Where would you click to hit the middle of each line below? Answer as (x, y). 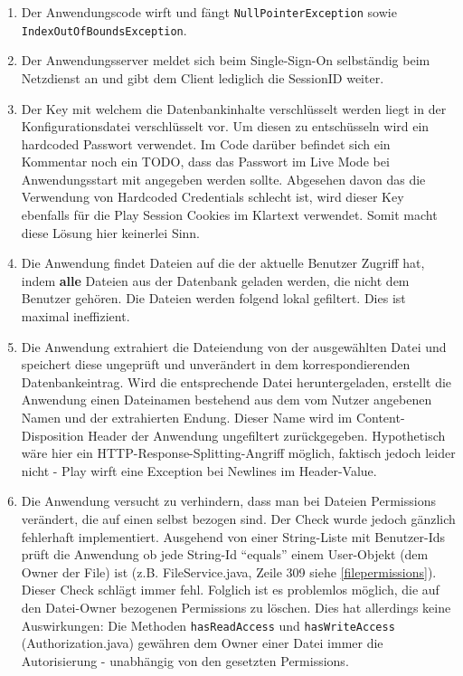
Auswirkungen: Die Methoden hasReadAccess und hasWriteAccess (208, 625)
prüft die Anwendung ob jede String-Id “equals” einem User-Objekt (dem (225, 554)
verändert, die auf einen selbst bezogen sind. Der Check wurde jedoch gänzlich (238, 518)
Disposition (52, 435)
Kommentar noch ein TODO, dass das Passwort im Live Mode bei (205, 162)
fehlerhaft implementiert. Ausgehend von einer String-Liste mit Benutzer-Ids (233, 536)
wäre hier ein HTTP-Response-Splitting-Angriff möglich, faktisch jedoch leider (238, 453)
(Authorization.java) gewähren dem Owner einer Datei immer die (202, 643)
